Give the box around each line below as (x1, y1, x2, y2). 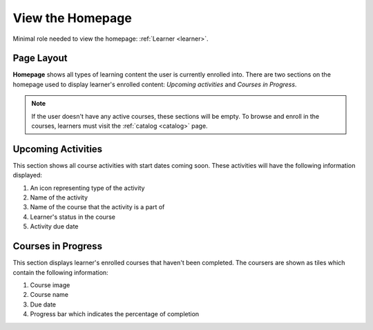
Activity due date (30, 222, 79, 231)
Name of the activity (30, 193, 88, 202)
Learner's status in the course (30, 213, 115, 221)
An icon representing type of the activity (30, 184, 145, 192)
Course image (30, 280, 70, 289)
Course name (30, 291, 69, 299)
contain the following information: (12, 268, 108, 276)
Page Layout (12, 52, 68, 64)
